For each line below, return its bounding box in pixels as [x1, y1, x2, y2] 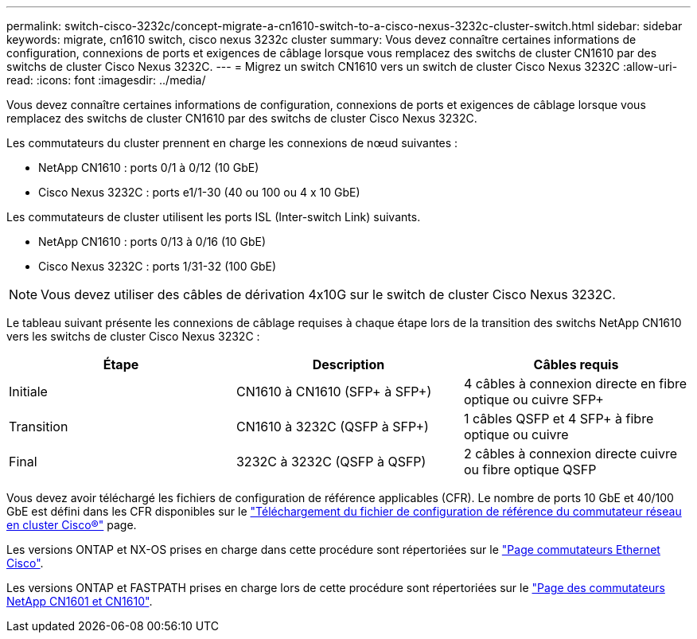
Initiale [9, 384, 48, 399]
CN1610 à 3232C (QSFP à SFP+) [236, 419, 429, 434]
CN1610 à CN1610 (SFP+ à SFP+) [236, 384, 432, 399]
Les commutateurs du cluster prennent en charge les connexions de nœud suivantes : [6, 136, 458, 150]
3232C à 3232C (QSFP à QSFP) [236, 454, 426, 470]
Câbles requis [533, 357, 619, 372]
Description [312, 357, 385, 372]
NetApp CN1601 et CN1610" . [6, 594, 153, 608]
